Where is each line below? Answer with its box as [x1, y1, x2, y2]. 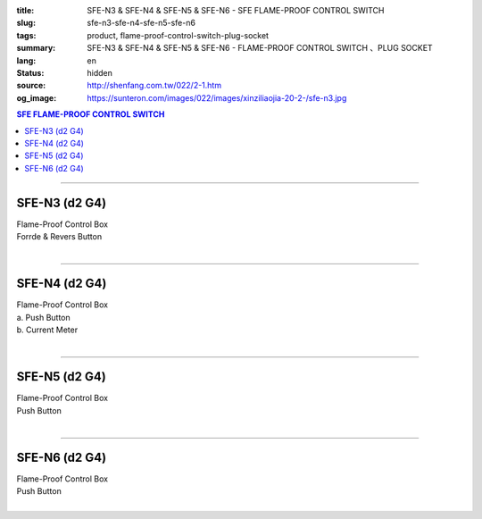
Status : [16, 67, 45, 78]
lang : [16, 54, 37, 66]
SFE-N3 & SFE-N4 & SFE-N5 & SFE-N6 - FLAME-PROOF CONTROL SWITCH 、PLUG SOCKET [87, 43, 433, 54]
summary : [16, 43, 56, 54]
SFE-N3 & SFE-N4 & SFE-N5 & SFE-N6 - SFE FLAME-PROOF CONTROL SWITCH [87, 5, 385, 15]
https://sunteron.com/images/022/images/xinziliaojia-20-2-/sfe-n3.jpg [87, 92, 347, 103]
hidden [87, 67, 113, 78]
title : [16, 5, 35, 15]
